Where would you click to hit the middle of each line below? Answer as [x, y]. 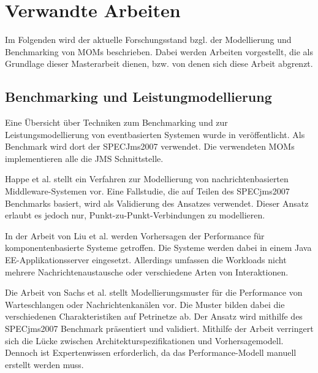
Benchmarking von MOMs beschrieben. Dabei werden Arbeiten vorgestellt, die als [159, 51]
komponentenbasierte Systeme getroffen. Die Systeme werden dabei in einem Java [158, 248]
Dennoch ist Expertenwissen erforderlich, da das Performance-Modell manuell [151, 352]
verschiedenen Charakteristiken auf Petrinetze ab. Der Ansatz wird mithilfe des [154, 316]
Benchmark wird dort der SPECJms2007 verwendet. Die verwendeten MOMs [150, 146]
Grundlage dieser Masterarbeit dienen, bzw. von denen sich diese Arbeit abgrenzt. [159, 63]
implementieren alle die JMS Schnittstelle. [84, 158]
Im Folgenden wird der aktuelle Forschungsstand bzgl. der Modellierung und [148, 40]
